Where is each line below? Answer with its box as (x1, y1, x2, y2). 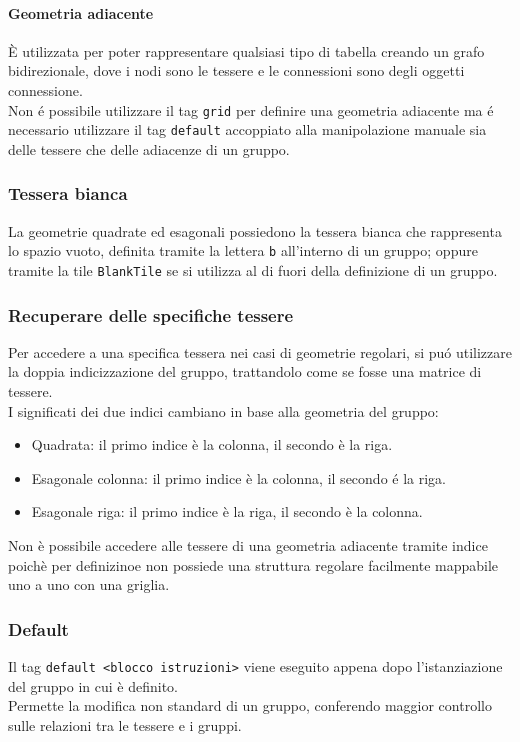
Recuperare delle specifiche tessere (8, 302, 294, 327)
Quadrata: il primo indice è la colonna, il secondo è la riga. (31, 434, 393, 455)
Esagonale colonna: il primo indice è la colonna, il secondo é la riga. (31, 467, 446, 488)
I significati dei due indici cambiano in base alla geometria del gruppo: (8, 400, 439, 421)
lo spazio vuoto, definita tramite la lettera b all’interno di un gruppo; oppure (8, 240, 478, 261)
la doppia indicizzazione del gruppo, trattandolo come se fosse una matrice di (8, 361, 482, 382)
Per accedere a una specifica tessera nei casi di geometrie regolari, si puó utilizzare (8, 341, 512, 362)
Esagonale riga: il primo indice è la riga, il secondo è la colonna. (31, 501, 423, 522)
